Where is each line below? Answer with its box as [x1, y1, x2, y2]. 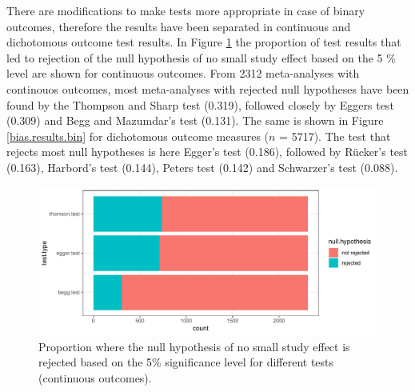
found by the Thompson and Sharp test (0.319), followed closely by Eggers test [6, 96, 394, 113]
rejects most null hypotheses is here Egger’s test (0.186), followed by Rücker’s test [6, 143, 409, 160]
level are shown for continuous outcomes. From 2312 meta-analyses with [6, 65, 360, 82]
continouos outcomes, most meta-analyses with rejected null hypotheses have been [6, 80, 409, 97]
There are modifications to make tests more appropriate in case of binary [6, 2, 365, 18]
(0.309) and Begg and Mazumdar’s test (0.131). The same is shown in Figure [6, 112, 384, 129]
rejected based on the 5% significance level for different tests [38, 354, 334, 370]
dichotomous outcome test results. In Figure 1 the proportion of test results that [6, 34, 401, 50]
